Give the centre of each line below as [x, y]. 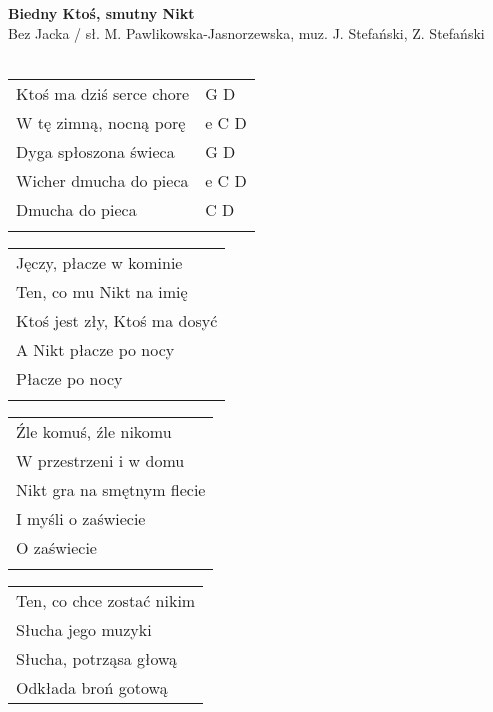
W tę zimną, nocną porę [101, 122]
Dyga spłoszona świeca [95, 151]
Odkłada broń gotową [92, 687]
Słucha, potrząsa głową [97, 658]
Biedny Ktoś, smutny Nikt [101, 13]
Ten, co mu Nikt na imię [102, 291]
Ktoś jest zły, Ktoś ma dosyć [117, 320]
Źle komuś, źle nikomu [94, 431]
